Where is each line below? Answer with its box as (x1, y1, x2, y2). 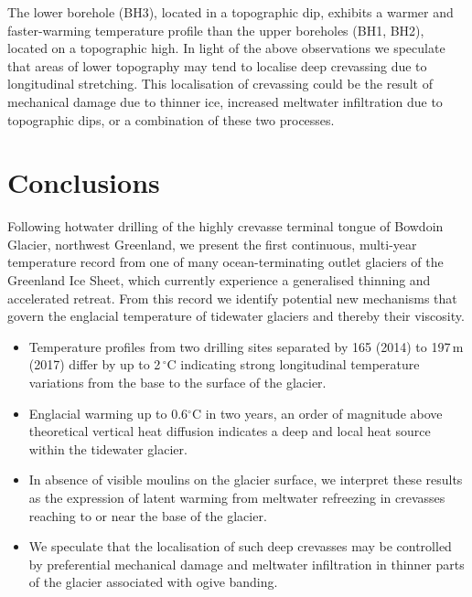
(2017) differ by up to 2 (28, 355, 161, 374)
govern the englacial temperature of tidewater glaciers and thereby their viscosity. (7, 306, 465, 325)
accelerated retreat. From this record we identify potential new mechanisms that (7, 288, 457, 307)
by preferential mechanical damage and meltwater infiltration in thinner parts (28, 554, 465, 573)
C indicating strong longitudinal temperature (166, 355, 420, 374)
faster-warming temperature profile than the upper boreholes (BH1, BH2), (7, 20, 424, 39)
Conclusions (7, 164, 160, 201)
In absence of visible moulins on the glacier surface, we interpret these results (28, 470, 463, 489)
